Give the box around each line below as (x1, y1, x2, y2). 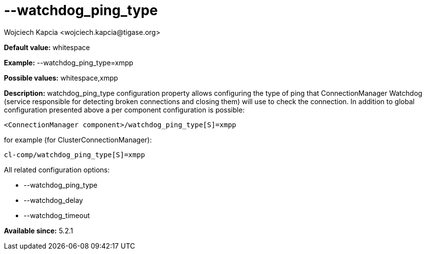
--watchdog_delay (24, 196, 83, 204)
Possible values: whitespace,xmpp (4, 73, 118, 82)
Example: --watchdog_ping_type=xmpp (4, 58, 133, 67)
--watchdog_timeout (24, 211, 90, 220)
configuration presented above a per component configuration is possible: (4, 105, 245, 114)
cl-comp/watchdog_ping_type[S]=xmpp (4, 150, 145, 159)
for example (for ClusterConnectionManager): (4, 135, 152, 144)
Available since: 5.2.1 (4, 226, 73, 235)
